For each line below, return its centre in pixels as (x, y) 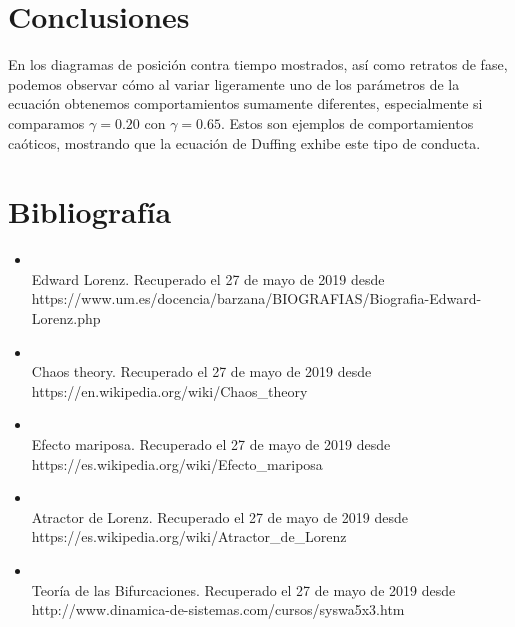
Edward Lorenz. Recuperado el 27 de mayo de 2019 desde (208, 278)
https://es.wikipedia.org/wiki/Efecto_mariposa (177, 463)
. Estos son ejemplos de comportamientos (347, 122)
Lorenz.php (66, 318)
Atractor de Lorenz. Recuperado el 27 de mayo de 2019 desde (220, 516)
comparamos (46, 122)
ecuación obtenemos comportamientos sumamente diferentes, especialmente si (245, 103)
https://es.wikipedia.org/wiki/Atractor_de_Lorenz (189, 536)
